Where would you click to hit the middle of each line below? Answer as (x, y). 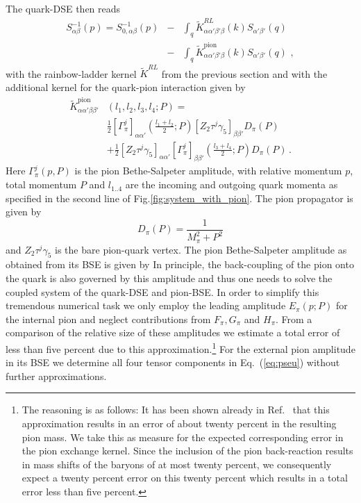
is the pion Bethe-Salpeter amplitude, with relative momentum (208, 171)
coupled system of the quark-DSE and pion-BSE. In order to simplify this (162, 291)
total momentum (41, 184)
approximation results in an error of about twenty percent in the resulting (179, 423)
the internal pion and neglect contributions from (108, 319)
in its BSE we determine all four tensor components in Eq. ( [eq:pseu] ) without (173, 362)
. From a (294, 319)
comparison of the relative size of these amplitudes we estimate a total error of (173, 332)
